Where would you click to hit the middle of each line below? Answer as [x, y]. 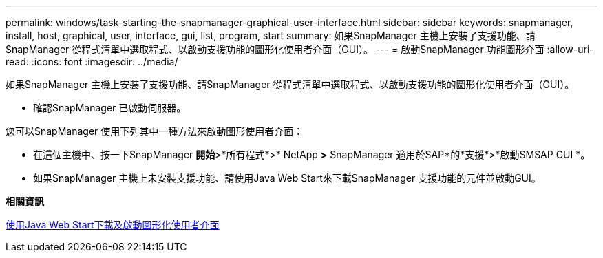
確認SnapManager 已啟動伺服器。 [110, 108]
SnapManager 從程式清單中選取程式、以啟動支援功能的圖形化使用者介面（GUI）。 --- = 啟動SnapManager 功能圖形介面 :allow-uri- [300, 49]
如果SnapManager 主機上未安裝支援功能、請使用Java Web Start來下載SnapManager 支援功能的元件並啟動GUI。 [287, 178]
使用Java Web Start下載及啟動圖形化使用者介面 [113, 225]
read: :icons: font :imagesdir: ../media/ [92, 62]
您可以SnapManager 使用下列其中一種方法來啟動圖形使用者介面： [155, 131]
